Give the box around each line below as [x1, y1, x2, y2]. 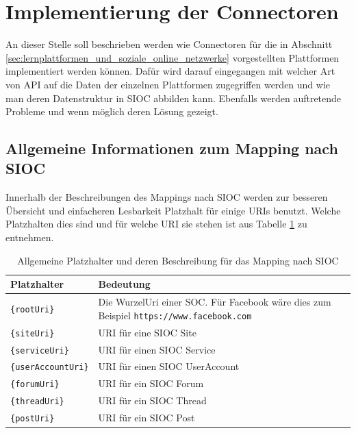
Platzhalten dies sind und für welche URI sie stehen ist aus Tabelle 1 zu [5, 216, 307, 231]
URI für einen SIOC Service [98, 342, 216, 356]
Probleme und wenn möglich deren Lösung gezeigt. [5, 104, 218, 119]
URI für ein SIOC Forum [98, 376, 204, 391]
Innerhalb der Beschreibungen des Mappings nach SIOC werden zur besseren [5, 190, 328, 204]
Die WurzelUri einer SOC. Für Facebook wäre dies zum [98, 295, 331, 309]
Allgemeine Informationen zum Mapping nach [5, 138, 338, 159]
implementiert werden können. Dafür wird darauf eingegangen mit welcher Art [5, 64, 335, 78]
